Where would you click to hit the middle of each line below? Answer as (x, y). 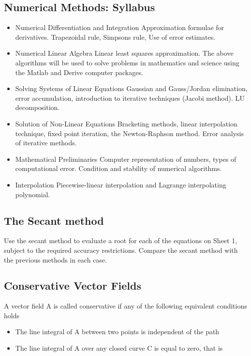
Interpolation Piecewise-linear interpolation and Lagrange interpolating (121, 184)
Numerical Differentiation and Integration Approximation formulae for (120, 27)
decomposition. (37, 107)
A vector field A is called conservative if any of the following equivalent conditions (125, 306)
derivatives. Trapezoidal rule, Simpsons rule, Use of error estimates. (115, 37)
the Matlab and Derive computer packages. (79, 72)
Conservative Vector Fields (73, 286)
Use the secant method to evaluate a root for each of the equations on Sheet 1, (121, 240)
